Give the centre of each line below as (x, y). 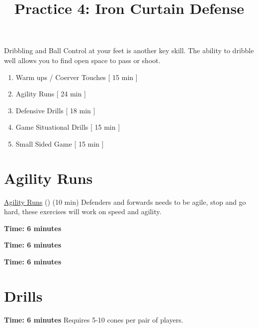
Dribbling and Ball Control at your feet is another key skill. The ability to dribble (129, 50)
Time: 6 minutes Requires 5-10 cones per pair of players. (94, 319)
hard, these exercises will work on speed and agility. (83, 211)
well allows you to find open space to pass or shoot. (82, 60)
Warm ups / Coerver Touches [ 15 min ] (77, 77)
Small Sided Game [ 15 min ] (60, 143)
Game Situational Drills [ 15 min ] (68, 127)
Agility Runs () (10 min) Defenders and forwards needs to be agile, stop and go (125, 202)
